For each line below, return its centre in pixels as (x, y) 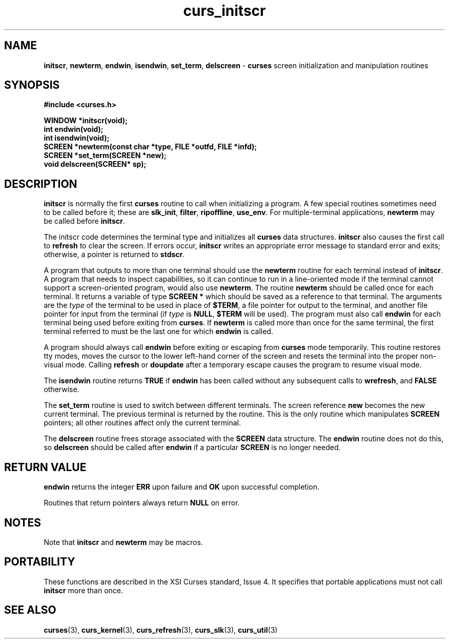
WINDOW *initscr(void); (86, 121)
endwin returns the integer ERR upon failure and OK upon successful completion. (182, 487)
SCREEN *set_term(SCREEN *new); (105, 155)
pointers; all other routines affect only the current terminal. (142, 423)
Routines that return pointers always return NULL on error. (142, 503)
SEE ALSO (30, 610)
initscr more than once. (84, 590)
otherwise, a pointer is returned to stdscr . (114, 255)
